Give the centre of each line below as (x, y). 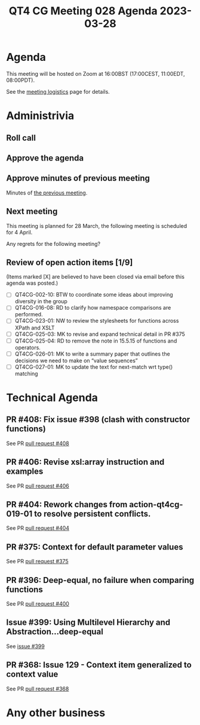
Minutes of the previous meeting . (47, 193)
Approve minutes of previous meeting (78, 178)
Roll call (21, 138)
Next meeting (32, 212)
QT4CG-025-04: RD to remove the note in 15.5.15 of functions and (96, 341)
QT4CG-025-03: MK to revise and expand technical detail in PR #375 (100, 334)
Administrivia (40, 116)
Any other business (56, 713)
